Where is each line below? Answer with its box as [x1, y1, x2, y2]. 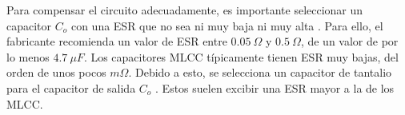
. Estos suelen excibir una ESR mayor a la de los [155, 79, 395, 96]
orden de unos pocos [6, 64, 106, 81]
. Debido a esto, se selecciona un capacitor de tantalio [128, 64, 392, 81]
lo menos [6, 48, 50, 65]
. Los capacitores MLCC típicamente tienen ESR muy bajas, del [83, 48, 399, 65]
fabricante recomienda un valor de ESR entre [6, 33, 227, 50]
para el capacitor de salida [6, 79, 136, 96]
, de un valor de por [300, 33, 399, 50]
